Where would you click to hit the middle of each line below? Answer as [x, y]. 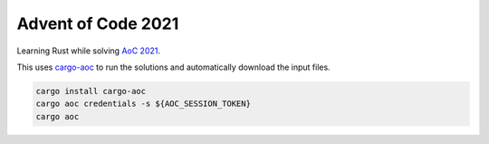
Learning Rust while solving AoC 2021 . [89, 51]
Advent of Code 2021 [98, 24]
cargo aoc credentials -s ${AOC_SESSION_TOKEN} [143, 104]
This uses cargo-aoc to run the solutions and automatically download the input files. [173, 67]
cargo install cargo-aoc [91, 91]
